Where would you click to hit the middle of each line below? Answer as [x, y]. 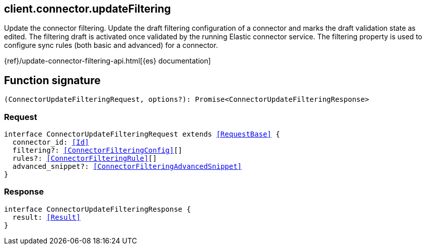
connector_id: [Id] [51, 142]
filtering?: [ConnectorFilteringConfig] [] [97, 150]
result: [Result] [46, 217]
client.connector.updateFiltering [88, 9]
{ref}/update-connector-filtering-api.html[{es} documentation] [108, 61]
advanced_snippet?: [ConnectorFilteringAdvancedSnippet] [127, 167]
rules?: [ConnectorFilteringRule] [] [85, 159]
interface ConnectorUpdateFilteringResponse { [97, 209]
